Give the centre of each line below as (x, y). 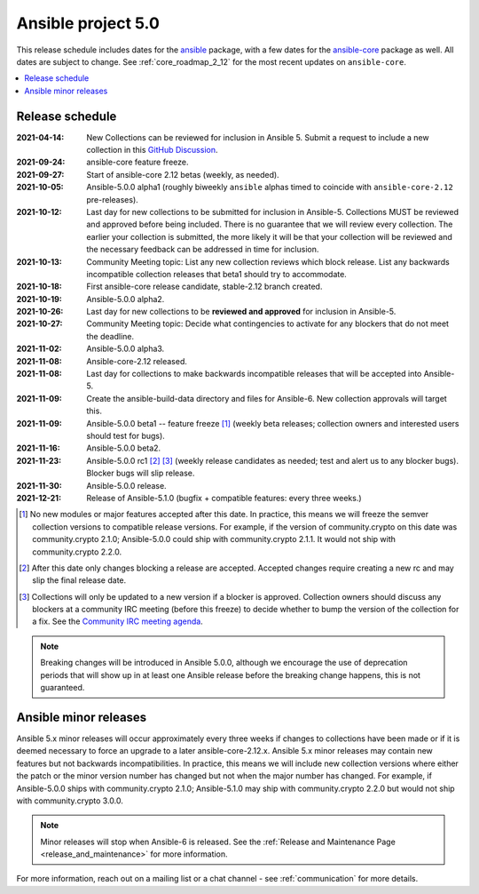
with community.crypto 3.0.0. (70, 801)
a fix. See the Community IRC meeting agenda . (118, 621)
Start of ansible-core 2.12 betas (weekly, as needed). (183, 174)
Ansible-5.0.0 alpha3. (126, 349)
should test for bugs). (126, 436)
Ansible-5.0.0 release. (127, 485)
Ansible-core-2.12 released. (137, 361)
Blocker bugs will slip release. (141, 473)
